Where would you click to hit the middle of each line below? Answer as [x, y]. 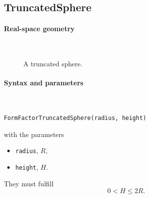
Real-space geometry [39, 29]
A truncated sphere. [53, 64]
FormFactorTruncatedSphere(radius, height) [75, 118]
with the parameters [34, 134]
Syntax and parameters [44, 83]
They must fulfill [29, 183]
